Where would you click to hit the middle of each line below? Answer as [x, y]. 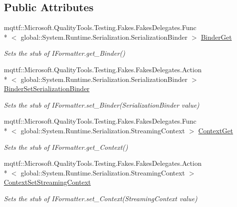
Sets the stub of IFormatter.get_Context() [66, 147]
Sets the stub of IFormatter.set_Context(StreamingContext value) [101, 198]
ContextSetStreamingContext [47, 182]
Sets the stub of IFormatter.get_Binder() [65, 53]
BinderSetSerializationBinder [47, 88]
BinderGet [216, 37]
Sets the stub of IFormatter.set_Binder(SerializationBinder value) [102, 104]
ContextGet [216, 130]
